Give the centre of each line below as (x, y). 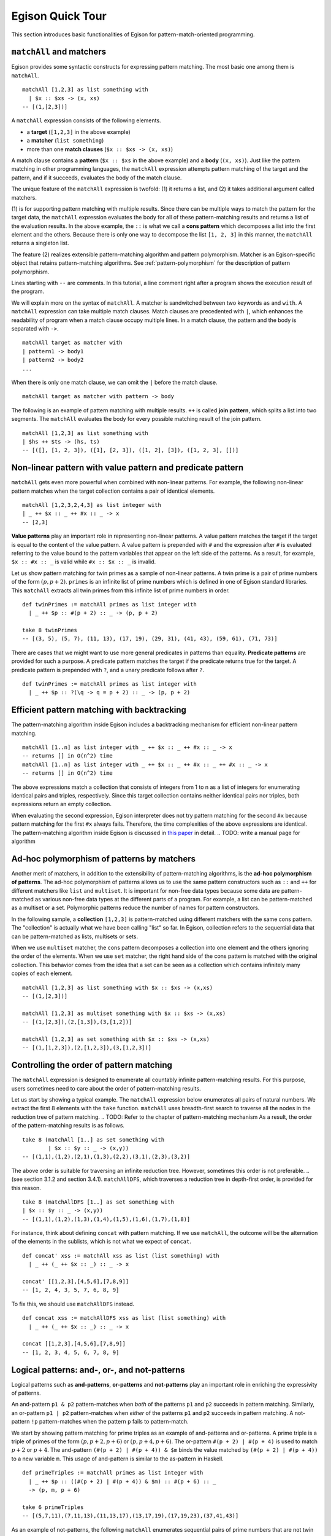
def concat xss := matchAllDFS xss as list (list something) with (124, 1318)
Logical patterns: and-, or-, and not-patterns (98, 1370)
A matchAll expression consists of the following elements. (86, 120)
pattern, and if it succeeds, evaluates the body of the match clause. (97, 178)
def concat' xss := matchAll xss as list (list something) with (121, 1256)
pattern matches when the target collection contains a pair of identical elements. (113, 491)
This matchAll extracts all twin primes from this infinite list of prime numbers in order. (120, 590)
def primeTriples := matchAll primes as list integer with (113, 1473)
